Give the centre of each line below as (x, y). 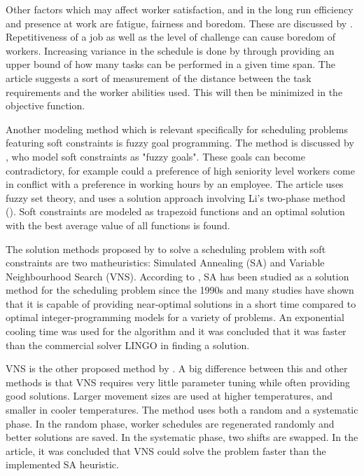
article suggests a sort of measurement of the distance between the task (159, 77)
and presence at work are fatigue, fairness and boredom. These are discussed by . (179, 23)
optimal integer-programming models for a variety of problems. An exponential (175, 317)
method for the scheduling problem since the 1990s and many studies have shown (180, 290)
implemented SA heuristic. (62, 464)
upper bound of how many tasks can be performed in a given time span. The (170, 64)
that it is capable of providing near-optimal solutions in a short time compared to (181, 303)
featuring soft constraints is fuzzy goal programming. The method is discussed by (180, 143)
